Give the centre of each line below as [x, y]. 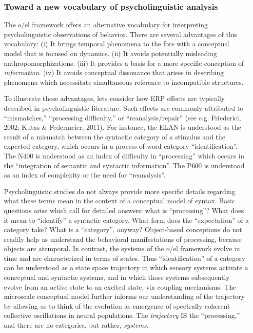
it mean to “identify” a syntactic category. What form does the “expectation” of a [126, 220]
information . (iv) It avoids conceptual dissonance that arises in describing [114, 72]
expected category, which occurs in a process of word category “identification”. [121, 146]
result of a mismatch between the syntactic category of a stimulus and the [115, 136]
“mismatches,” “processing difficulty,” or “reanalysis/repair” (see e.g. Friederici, [123, 117]
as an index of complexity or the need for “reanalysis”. [85, 175]
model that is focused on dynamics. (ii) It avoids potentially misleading [111, 53]
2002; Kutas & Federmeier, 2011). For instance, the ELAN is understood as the [123, 127]
